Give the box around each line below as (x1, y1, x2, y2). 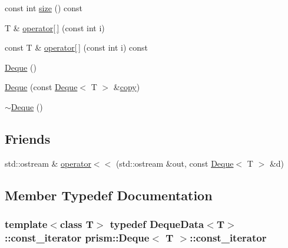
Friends (5, 129, 51, 147)
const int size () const (5, 2, 83, 14)
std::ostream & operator (5, 157, 91, 169)
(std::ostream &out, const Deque (115, 157, 234, 169)
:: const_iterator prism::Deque (5, 230, 150, 244)
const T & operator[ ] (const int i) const (5, 41, 148, 54)
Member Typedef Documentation (5, 186, 213, 204)
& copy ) (113, 81, 140, 93)
